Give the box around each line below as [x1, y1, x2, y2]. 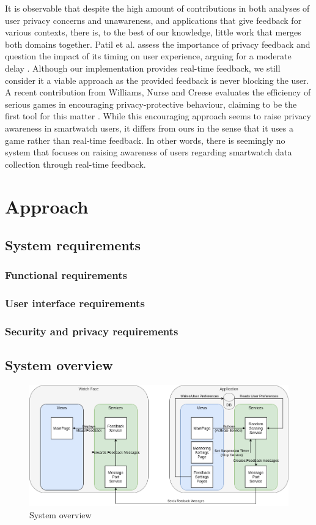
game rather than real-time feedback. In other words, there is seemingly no [5, 133, 285, 146]
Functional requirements [5, 267, 127, 283]
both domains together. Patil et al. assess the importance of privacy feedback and [5, 37, 310, 50]
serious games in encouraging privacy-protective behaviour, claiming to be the [5, 97, 297, 110]
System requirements [5, 236, 141, 255]
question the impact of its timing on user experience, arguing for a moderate [5, 50, 292, 62]
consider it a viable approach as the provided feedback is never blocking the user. [5, 73, 309, 86]
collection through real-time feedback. [5, 157, 146, 170]
